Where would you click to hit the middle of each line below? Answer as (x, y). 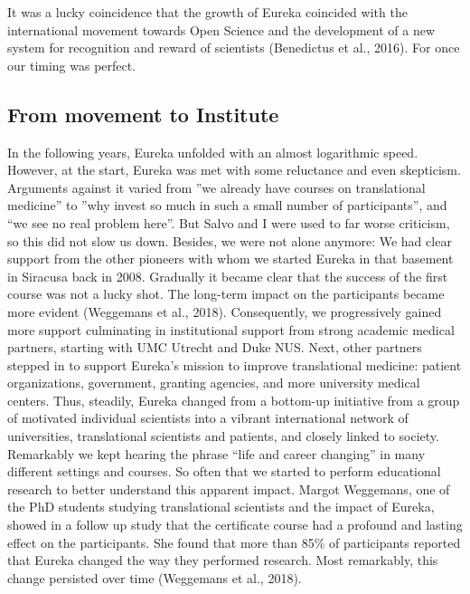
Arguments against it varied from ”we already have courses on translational (216, 187)
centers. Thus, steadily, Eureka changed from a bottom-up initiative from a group (234, 400)
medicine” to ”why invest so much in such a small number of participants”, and (227, 205)
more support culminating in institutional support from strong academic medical (231, 329)
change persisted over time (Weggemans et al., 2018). (155, 577)
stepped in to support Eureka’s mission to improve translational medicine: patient (235, 364)
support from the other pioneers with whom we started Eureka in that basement (230, 259)
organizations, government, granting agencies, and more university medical (214, 383)
